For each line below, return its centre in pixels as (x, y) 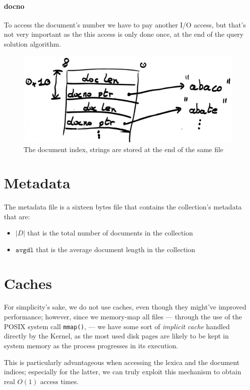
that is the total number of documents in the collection (110, 233)
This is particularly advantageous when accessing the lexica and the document (122, 362)
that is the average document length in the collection (116, 249)
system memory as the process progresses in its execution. (91, 345)
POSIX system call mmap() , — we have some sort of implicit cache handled (117, 326)
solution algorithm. (33, 43)
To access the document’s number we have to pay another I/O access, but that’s (125, 24)
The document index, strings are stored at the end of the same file (124, 149)
